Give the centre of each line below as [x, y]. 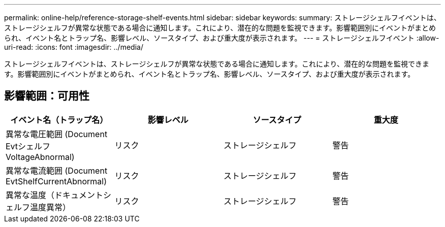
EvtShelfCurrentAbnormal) [56, 181]
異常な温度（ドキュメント [55, 195]
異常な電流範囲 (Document [57, 170]
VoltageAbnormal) [40, 157]
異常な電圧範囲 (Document [57, 134]
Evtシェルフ [28, 146]
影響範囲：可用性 [47, 96]
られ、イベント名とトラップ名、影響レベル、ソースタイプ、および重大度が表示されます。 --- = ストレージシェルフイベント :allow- [222, 38]
